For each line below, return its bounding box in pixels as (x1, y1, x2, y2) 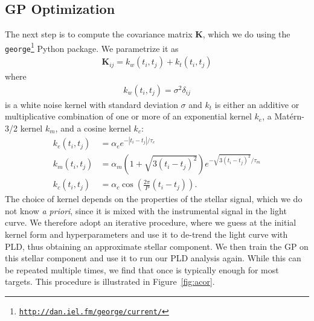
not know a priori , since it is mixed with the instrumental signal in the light (5, 204, 287, 217)
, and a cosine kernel (55, 121, 131, 134)
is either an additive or (214, 98, 300, 110)
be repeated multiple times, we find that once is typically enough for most (5, 263, 279, 276)
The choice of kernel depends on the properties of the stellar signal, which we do (5, 192, 303, 205)
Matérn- (274, 110, 304, 122)
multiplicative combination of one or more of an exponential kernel (5, 110, 252, 122)
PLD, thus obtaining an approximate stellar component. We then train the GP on (5, 240, 309, 252)
